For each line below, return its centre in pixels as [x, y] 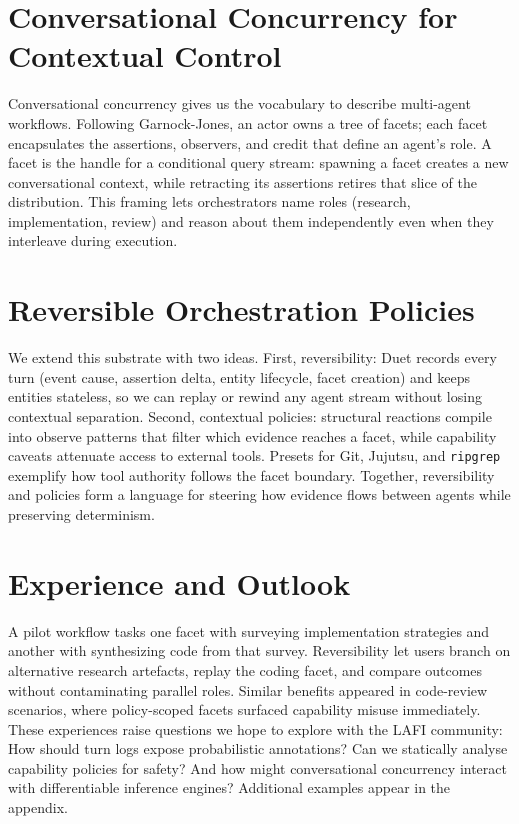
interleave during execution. [93, 240]
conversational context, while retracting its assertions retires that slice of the [242, 181]
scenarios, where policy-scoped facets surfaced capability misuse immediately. [244, 709]
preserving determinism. [81, 514]
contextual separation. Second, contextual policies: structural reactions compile [250, 415]
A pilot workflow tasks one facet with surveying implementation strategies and [249, 630]
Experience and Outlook [179, 582]
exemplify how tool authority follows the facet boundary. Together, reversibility [251, 474]
